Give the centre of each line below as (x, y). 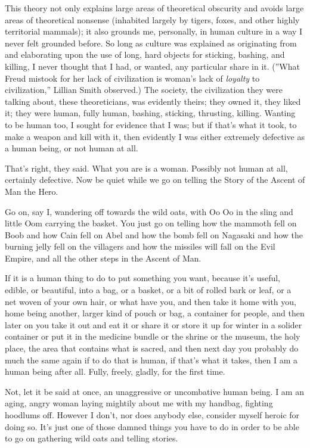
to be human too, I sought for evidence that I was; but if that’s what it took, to (151, 124)
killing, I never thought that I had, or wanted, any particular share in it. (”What (152, 66)
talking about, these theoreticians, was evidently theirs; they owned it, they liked (153, 101)
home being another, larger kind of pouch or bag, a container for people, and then (155, 313)
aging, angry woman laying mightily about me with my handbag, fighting (139, 403)
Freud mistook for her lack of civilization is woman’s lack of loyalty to (132, 78)
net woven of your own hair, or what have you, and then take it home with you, (151, 301)
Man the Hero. (32, 191)
